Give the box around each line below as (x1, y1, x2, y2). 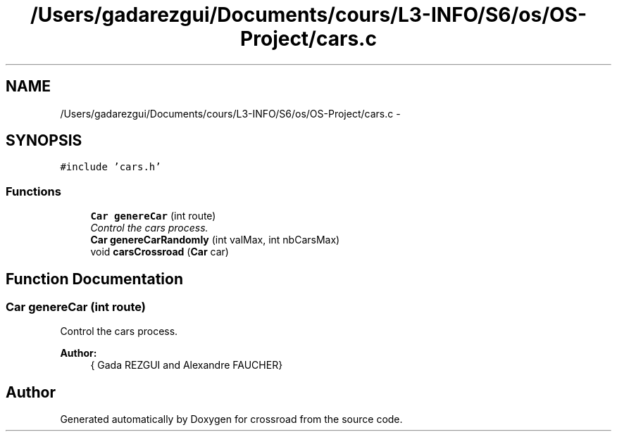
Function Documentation (6, 270, 183, 288)
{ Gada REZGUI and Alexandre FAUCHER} (90, 359, 283, 372)
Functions (6, 184, 61, 198)
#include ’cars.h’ (60, 161, 161, 173)
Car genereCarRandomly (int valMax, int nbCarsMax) (90, 234, 340, 246)
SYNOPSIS (6, 132, 82, 150)
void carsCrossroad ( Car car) (90, 246, 229, 258)
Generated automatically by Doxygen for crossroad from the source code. (60, 413, 403, 426)
